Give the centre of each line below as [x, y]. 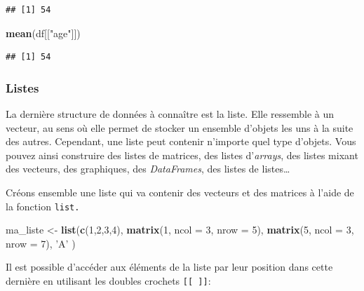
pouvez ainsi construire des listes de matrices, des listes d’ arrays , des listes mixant [182, 155]
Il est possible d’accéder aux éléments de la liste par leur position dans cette [169, 267]
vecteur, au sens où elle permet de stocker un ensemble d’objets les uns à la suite [180, 127]
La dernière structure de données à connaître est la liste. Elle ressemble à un [170, 114]
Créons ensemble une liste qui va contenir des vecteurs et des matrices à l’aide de [180, 192]
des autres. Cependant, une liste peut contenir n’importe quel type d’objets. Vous [181, 141]
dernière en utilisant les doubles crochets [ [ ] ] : [108, 280]
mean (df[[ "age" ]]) [43, 33]
